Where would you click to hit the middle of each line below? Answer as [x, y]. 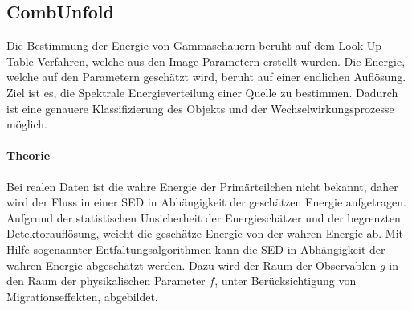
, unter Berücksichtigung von [286, 281]
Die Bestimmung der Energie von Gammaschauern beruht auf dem [171, 45]
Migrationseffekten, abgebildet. [82, 296]
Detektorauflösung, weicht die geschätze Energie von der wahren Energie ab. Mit [205, 233]
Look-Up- [362, 45]
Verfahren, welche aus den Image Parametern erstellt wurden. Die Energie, [221, 61]
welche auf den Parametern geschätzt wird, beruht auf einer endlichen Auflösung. [206, 77]
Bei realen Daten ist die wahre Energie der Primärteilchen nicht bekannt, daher [202, 186]
